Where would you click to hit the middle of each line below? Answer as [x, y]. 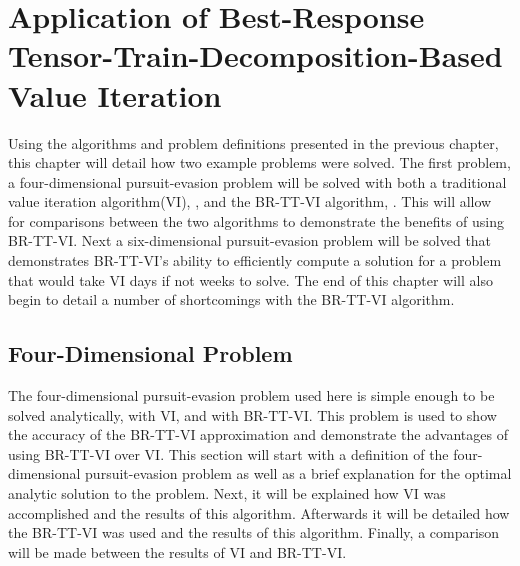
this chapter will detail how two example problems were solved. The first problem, [259, 162]
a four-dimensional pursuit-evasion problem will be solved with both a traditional [257, 181]
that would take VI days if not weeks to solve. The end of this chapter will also [250, 279]
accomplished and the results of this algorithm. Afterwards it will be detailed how [259, 512]
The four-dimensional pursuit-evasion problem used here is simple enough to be [251, 395]
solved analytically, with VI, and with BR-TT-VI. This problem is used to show [252, 414]
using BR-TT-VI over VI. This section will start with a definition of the [228, 453]
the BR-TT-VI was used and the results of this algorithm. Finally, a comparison [254, 532]
